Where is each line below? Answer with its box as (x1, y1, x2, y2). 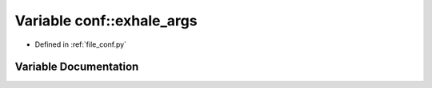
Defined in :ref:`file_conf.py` (34, 40, 127, 49)
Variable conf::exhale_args (14, 12, 198, 29)
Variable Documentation (14, 60, 139, 74)
